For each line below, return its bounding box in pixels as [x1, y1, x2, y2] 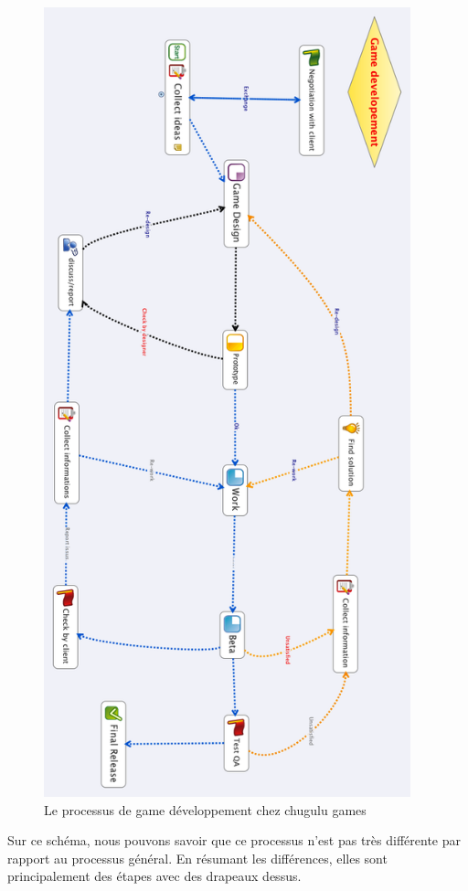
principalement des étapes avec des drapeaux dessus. [7, 866, 302, 886]
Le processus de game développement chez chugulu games [44, 800, 367, 819]
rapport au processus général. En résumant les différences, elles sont [7, 848, 388, 867]
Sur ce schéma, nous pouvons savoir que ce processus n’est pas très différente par [7, 831, 461, 850]
